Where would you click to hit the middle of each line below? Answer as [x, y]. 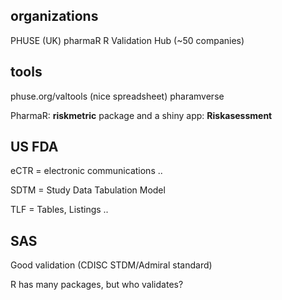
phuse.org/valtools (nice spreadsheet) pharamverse [117, 96]
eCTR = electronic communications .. [86, 171]
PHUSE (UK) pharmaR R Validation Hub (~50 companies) [127, 40]
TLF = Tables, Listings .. [59, 210]
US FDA [34, 147]
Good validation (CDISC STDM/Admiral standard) [111, 265]
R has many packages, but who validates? [97, 285]
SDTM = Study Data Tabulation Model [88, 190]
